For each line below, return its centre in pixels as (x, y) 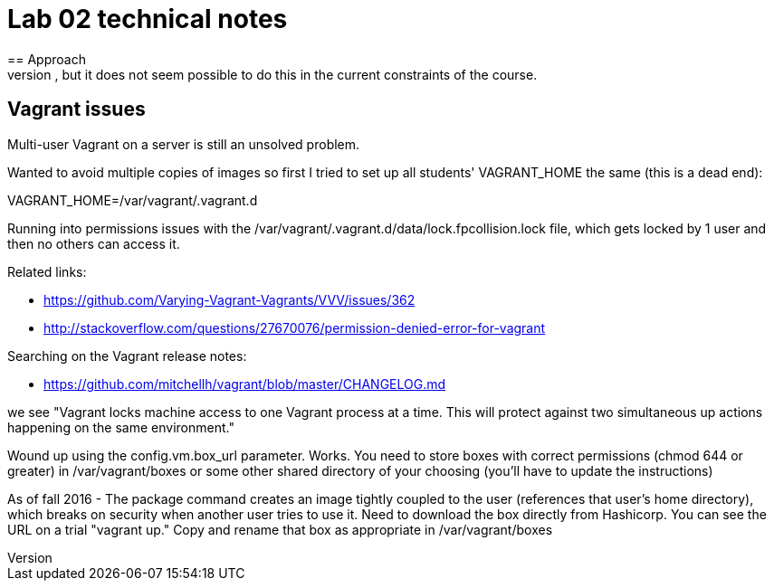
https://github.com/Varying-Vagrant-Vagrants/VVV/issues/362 (229, 299)
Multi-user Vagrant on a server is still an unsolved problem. (184, 144)
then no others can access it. (94, 243)
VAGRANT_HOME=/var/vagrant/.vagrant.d (133, 200)
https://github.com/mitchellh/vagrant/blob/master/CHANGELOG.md (245, 384)
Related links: (47, 271)
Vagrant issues (76, 109)
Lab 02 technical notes (148, 19)
